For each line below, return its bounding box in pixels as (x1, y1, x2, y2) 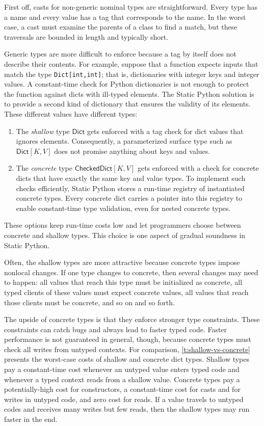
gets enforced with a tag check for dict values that (87, 125, 244, 136)
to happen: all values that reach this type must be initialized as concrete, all (4, 277, 243, 287)
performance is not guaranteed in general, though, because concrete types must (4, 334, 252, 344)
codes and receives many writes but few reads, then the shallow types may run (4, 404, 250, 414)
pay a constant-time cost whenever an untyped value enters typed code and (4, 364, 240, 375)
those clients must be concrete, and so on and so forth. (4, 297, 175, 307)
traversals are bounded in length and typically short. (4, 31, 169, 42)
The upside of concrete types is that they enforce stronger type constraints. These (4, 314, 260, 325)
